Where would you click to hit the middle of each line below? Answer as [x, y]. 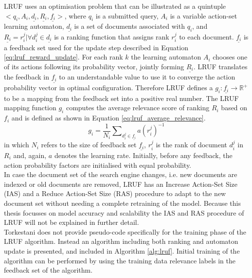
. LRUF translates [220, 66]
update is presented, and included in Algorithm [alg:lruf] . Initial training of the [122, 250]
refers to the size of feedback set [89, 145]
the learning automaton [166, 57]
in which [17, 145]
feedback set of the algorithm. [48, 270]
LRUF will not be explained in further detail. [72, 222]
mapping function [30, 108]
